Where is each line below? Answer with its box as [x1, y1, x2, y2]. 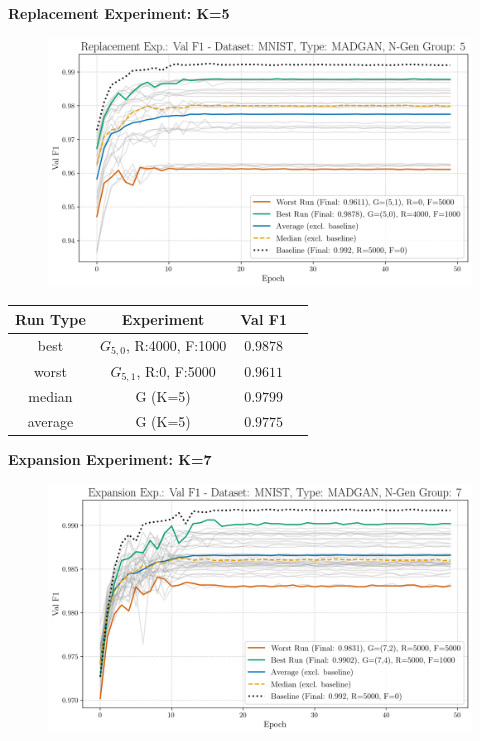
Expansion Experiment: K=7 [8, 449, 212, 470]
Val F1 [240, 308, 287, 329]
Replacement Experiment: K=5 [8, 3, 230, 23]
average [27, 411, 74, 432]
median [28, 386, 73, 407]
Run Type [15, 308, 86, 329]
